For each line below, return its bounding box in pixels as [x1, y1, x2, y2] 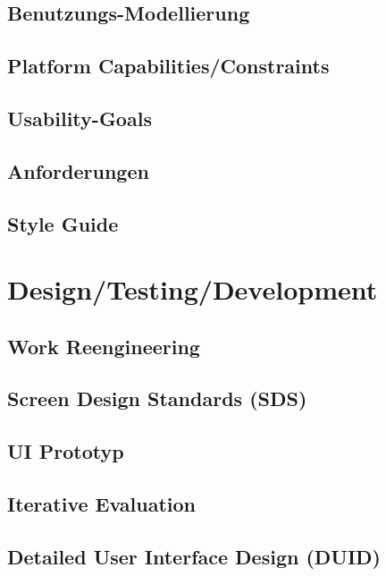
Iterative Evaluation [7, 490, 197, 518]
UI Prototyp [7, 437, 124, 465]
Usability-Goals [7, 104, 152, 131]
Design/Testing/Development [7, 271, 378, 308]
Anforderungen [7, 157, 149, 184]
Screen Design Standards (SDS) [7, 385, 307, 412]
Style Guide [7, 209, 119, 237]
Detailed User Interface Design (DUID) [7, 542, 382, 570]
